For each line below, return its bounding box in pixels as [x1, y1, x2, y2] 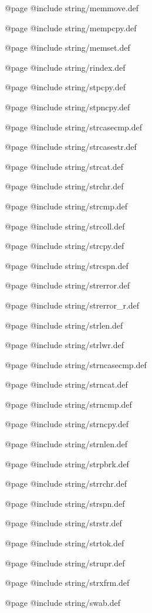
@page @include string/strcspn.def [5, 259, 129, 271]
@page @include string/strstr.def [5, 517, 122, 529]
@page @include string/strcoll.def [5, 219, 125, 232]
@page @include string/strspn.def [5, 497, 125, 509]
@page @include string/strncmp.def [5, 398, 132, 410]
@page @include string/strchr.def [5, 180, 124, 192]
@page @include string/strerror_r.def [5, 299, 140, 311]
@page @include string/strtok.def [5, 537, 124, 549]
